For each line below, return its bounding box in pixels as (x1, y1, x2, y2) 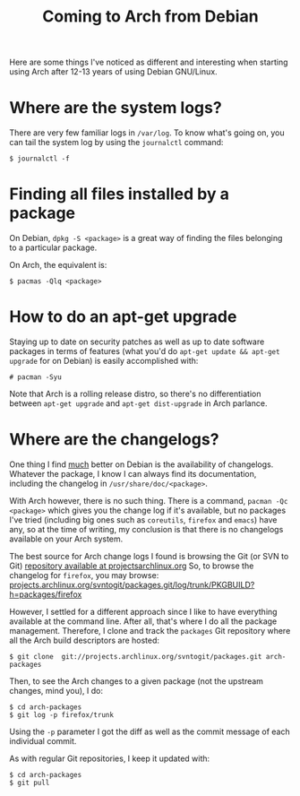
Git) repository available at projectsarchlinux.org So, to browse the (9, 560, 254, 571)
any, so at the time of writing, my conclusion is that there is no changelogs (9, 523, 284, 534)
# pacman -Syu (9, 373, 63, 382)
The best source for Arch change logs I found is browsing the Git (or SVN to (9, 550, 289, 561)
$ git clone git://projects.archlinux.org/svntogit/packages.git (9, 652, 262, 661)
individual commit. (9, 735, 77, 746)
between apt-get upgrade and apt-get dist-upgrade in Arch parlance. (9, 398, 268, 409)
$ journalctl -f (9, 154, 70, 163)
